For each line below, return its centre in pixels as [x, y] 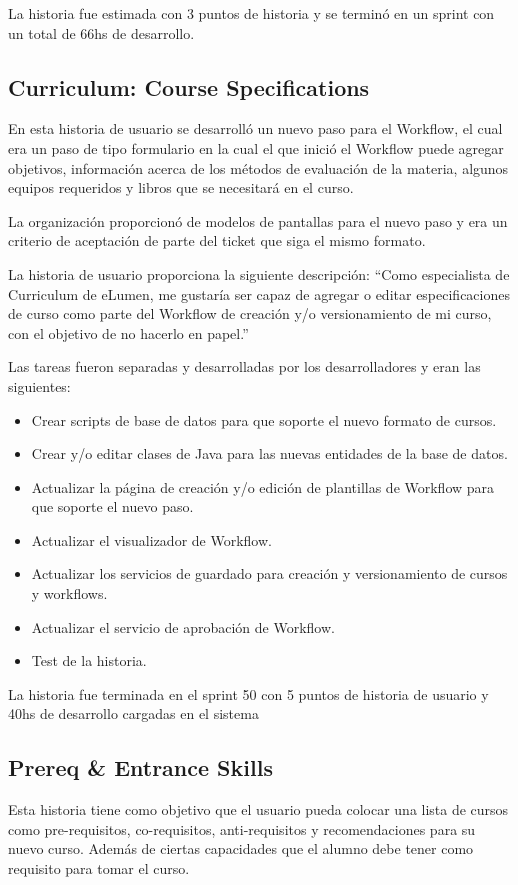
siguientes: [39, 385]
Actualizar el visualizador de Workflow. [151, 539]
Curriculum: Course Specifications [189, 86]
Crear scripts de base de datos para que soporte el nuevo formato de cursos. [264, 419]
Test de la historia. [89, 660]
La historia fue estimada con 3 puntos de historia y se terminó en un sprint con [251, 13]
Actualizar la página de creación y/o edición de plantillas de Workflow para [263, 486]
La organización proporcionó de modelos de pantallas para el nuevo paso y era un [258, 220]
